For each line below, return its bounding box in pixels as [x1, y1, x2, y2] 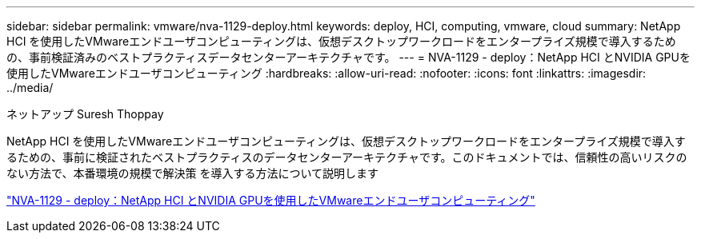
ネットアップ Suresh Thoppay [6, 107, 164, 121]
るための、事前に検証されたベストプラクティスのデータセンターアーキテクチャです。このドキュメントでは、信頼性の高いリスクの [6, 150, 687, 164]
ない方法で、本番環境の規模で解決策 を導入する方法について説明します [6, 166, 379, 180]
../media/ [6, 81, 54, 94]
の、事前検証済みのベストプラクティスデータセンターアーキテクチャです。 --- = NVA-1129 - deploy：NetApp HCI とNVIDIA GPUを [6, 50, 691, 64]
